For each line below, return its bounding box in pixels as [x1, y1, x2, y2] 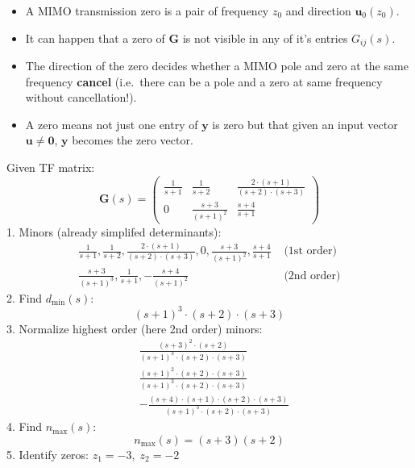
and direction [285, 2, 351, 19]
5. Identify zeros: [6, 445, 89, 462]
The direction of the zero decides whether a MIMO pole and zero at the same [25, 57, 409, 74]
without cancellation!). [25, 89, 137, 106]
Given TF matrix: [6, 159, 95, 176]
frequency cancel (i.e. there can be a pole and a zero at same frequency [25, 73, 383, 90]
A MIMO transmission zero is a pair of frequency [25, 2, 269, 19]
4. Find [6, 418, 43, 435]
